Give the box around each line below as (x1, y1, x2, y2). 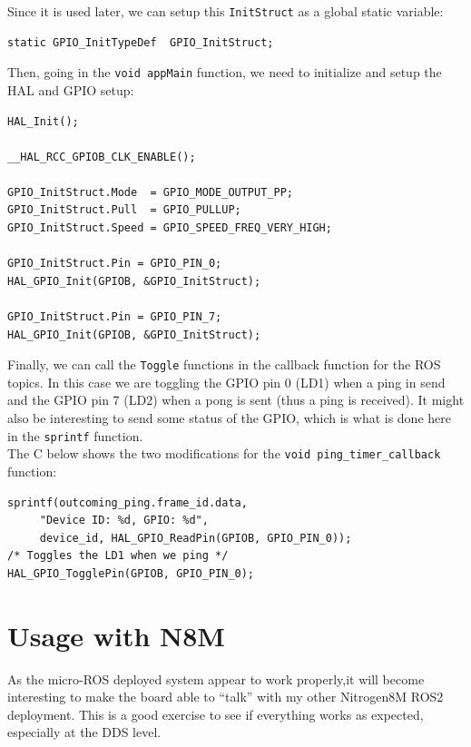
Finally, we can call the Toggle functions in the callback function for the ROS (7, 355, 441, 374)
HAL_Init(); (7, 114, 79, 128)
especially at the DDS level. (7, 722, 162, 742)
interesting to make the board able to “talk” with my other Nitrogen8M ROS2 (7, 687, 444, 706)
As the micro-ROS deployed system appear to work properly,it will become (7, 669, 425, 688)
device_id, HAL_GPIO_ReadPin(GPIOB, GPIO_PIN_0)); (39, 531, 352, 545)
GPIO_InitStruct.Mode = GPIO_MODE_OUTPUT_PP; (7, 185, 293, 199)
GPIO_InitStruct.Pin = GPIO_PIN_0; (7, 257, 222, 270)
